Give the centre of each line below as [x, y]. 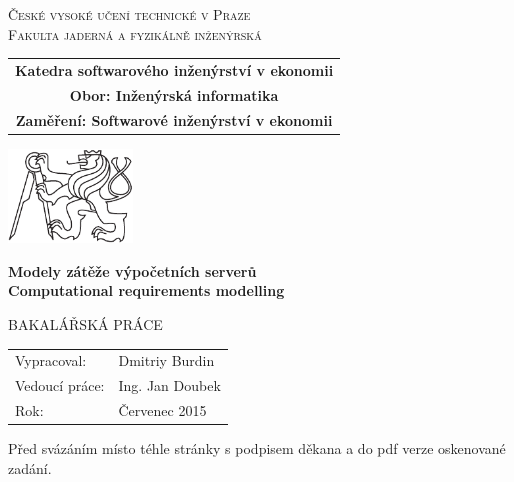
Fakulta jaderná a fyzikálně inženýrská [135, 33]
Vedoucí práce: [60, 385]
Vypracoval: [51, 360]
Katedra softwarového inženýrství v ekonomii [174, 69]
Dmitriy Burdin [166, 360]
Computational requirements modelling [146, 290]
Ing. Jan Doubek [169, 385]
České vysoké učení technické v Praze [129, 14]
